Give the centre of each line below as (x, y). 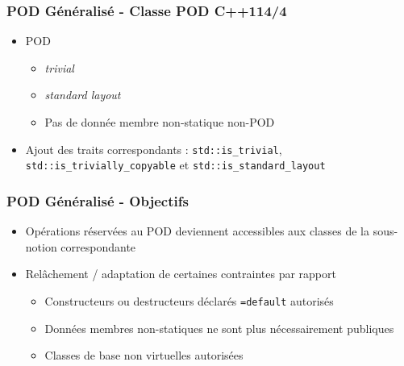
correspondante (98, 246)
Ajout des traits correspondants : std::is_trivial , (154, 149)
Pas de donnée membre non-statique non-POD (160, 122)
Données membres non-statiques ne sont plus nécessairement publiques (219, 328)
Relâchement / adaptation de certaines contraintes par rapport (181, 274)
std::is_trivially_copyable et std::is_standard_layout (175, 165)
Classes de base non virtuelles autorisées (144, 355)
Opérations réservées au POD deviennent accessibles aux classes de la (197, 231)
